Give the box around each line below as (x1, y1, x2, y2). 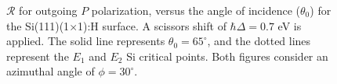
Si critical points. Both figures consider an (126, 47, 328, 64)
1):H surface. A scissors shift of (78, 17, 226, 33)
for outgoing (19, 2, 78, 18)
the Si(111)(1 (6, 17, 70, 33)
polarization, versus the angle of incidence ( (91, 2, 301, 18)
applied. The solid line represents (6, 33, 165, 49)
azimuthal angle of (6, 63, 95, 79)
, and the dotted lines (207, 33, 311, 49)
